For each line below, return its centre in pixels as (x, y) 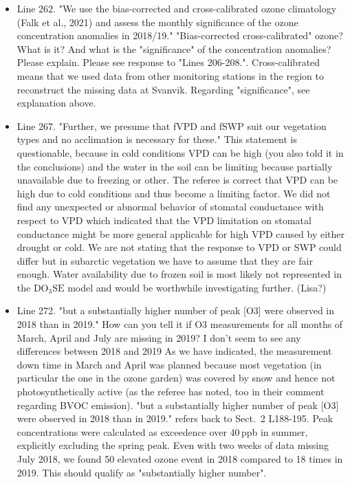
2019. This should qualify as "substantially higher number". (142, 472)
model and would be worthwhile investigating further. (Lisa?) (197, 287)
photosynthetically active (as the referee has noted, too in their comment (171, 392)
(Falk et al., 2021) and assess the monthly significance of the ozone (157, 22)
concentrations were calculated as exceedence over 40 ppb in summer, (162, 431)
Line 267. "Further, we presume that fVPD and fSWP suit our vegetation (172, 125)
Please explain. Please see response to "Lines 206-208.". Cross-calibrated (168, 62)
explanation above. (56, 103)
